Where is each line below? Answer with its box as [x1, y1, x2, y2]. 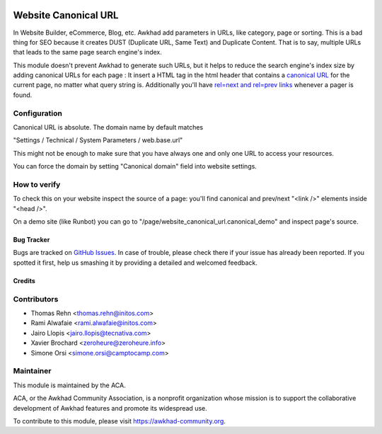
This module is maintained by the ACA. [13, 381, 127, 389]
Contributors [13, 294, 59, 304]
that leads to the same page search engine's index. [13, 48, 163, 57]
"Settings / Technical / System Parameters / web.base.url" [13, 136, 183, 144]
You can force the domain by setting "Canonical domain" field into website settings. [13, 162, 257, 171]
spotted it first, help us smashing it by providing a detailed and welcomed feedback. [13, 258, 257, 267]
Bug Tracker [13, 236, 50, 244]
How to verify [13, 179, 61, 189]
